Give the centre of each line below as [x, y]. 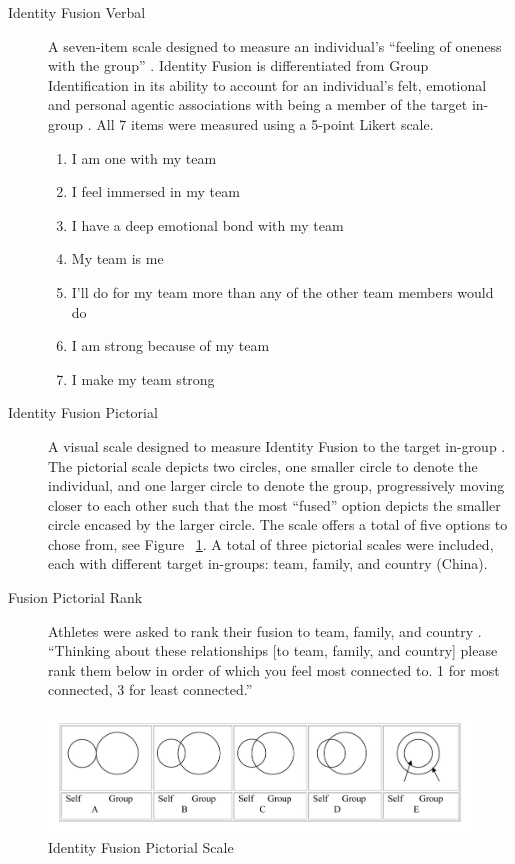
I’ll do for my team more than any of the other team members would [282, 291]
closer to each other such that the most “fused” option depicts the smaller [274, 504]
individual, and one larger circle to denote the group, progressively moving [276, 485]
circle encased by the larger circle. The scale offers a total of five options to [278, 524]
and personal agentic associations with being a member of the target [258, 104]
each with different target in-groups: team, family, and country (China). [268, 563]
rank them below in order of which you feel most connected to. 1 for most [274, 669]
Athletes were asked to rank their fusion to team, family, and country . [265, 630]
